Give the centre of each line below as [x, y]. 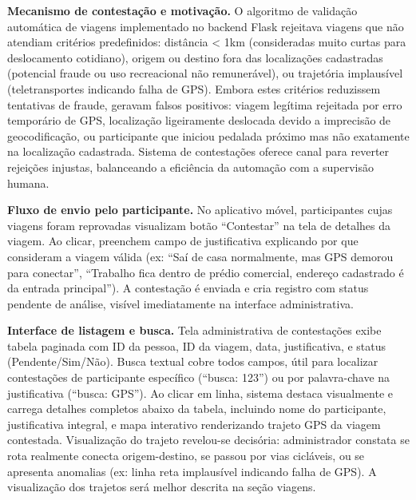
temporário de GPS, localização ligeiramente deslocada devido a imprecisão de [199, 120]
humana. [28, 183]
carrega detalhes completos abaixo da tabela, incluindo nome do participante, [197, 409]
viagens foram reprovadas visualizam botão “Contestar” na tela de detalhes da [199, 225]
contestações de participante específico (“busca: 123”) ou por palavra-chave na [199, 377]
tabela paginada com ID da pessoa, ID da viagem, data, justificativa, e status [197, 345]
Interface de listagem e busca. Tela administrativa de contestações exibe [194, 330]
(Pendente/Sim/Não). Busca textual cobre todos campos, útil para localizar [193, 361]
